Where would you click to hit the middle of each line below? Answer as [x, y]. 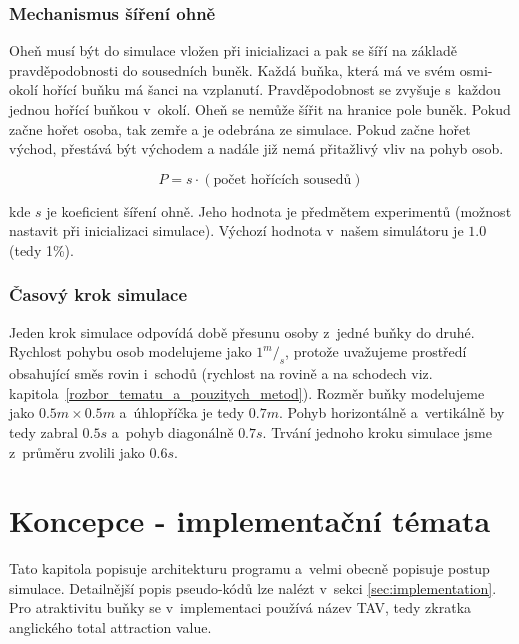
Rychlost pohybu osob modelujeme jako [130, 351]
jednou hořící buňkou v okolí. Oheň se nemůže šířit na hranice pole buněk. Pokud [260, 109]
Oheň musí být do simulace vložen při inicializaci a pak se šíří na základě [233, 50]
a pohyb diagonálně [172, 431]
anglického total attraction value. [110, 627]
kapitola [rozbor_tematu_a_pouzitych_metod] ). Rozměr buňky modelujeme [247, 392]
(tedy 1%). [41, 249]
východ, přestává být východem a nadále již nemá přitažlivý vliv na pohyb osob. [256, 148]
